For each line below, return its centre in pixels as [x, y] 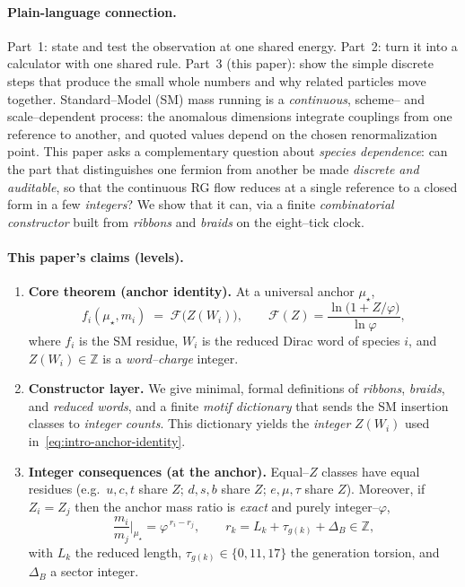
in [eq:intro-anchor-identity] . [107, 440]
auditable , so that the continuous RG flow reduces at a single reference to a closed [232, 186]
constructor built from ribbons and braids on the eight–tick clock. [186, 221]
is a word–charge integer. [171, 358]
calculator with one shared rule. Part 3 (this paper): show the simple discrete [220, 63]
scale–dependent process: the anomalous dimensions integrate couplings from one [230, 116]
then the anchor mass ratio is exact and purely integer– [227, 506]
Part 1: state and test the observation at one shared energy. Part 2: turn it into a [232, 45]
